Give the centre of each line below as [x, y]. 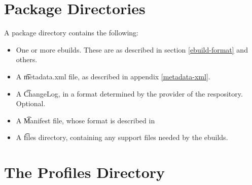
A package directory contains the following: [71, 33]
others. [27, 59]
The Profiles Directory [85, 172]
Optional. [31, 103]
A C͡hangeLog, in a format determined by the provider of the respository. [129, 93]
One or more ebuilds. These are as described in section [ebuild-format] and [132, 49]
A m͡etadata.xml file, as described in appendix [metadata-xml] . [113, 76]
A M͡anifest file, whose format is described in [85, 120]
